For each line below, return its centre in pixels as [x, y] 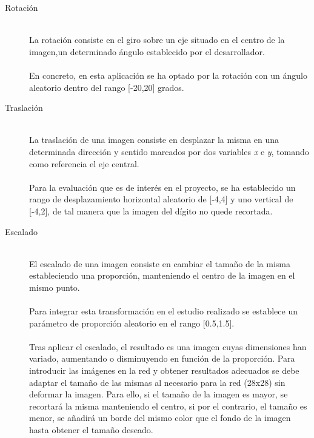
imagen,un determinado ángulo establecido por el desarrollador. [147, 51]
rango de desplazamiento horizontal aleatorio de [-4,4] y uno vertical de [161, 199]
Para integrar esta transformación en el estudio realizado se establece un [163, 311]
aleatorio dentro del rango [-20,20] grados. [107, 87]
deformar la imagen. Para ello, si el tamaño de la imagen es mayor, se [159, 394]
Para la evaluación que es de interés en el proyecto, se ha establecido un [162, 187]
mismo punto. [55, 287]
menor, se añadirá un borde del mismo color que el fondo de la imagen [160, 418]
